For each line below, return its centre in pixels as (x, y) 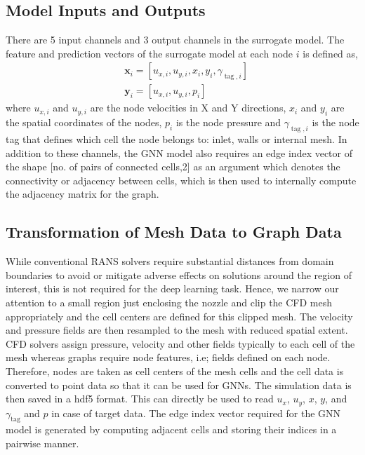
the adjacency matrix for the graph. (82, 194)
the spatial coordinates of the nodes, (84, 122)
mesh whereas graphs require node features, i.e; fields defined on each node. (168, 357)
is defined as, (330, 53)
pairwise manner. (42, 443)
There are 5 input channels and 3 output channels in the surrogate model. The (175, 40)
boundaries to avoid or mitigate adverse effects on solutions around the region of (179, 274)
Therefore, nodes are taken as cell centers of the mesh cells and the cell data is (175, 371)
